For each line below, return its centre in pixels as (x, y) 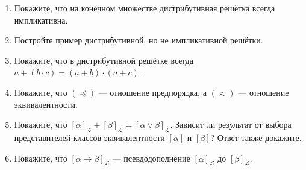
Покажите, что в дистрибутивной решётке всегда (104, 60)
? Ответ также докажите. (256, 137)
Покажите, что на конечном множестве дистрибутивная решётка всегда (145, 8)
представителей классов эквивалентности (89, 137)
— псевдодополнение (151, 158)
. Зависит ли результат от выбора (231, 124)
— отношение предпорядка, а (152, 92)
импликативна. (41, 20)
